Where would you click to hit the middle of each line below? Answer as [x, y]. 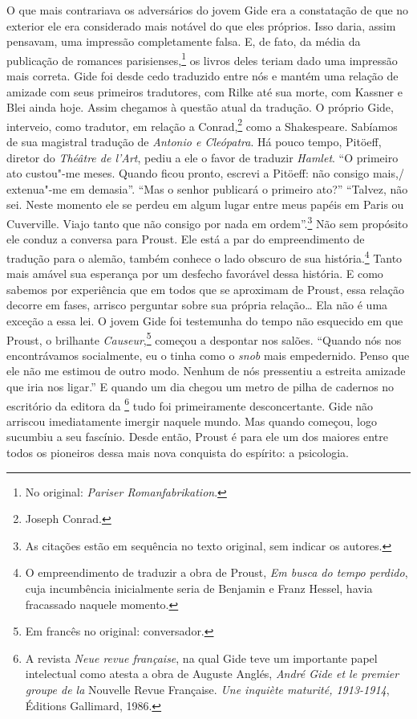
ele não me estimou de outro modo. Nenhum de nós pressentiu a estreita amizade [206, 371]
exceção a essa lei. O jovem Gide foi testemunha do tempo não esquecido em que [205, 320]
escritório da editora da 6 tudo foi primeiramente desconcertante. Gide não [190, 404]
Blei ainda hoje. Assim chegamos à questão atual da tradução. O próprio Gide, [200, 107]
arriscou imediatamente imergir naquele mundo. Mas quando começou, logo [192, 421]
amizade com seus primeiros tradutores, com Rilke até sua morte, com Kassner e [204, 91]
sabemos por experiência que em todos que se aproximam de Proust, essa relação [205, 289]
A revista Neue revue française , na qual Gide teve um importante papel [201, 658]
